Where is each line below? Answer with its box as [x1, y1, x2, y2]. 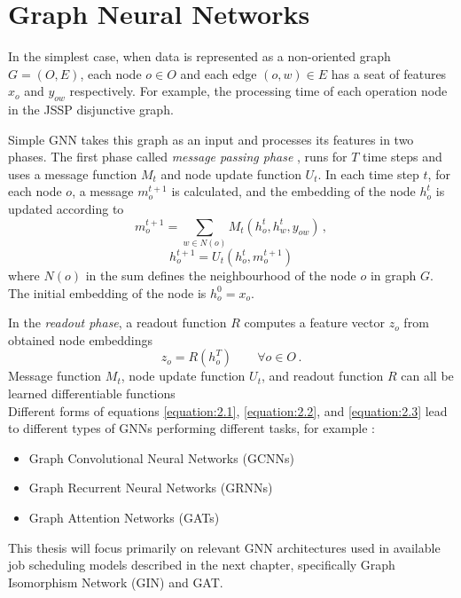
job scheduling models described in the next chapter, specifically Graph [8, 555, 395, 574]
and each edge [180, 64, 257, 83]
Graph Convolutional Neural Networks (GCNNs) [28, 448, 294, 467]
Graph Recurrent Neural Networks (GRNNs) [28, 478, 273, 497]
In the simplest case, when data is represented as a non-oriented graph [8, 47, 391, 66]
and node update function [160, 164, 301, 183]
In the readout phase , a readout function [8, 313, 227, 332]
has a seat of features [331, 64, 447, 83]
